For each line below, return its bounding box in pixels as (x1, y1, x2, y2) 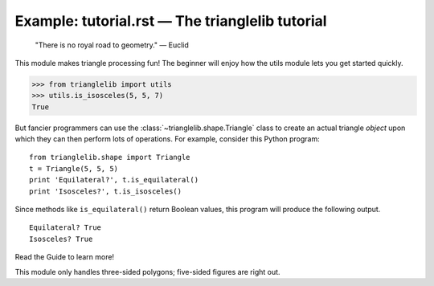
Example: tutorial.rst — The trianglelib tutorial (14, 12, 327, 30)
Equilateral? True (29, 223, 102, 232)
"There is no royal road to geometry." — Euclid (35, 40, 189, 50)
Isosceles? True (29, 234, 93, 243)
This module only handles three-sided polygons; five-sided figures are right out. (14, 267, 280, 276)
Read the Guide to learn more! (14, 252, 115, 262)
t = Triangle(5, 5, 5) (29, 164, 119, 173)
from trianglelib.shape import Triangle (29, 153, 190, 162)
